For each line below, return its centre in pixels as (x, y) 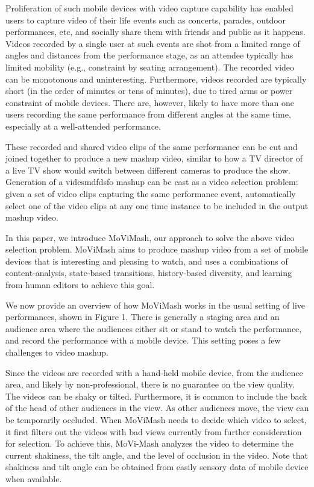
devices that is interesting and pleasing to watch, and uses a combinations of (147, 261)
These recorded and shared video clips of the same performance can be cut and (152, 146)
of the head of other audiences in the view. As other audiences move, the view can (157, 408)
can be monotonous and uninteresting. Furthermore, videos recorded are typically (156, 79)
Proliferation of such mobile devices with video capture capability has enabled (149, 8)
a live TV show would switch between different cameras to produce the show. (148, 170)
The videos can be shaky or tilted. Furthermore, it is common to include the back (156, 396)
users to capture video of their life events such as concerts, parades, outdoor (146, 20)
